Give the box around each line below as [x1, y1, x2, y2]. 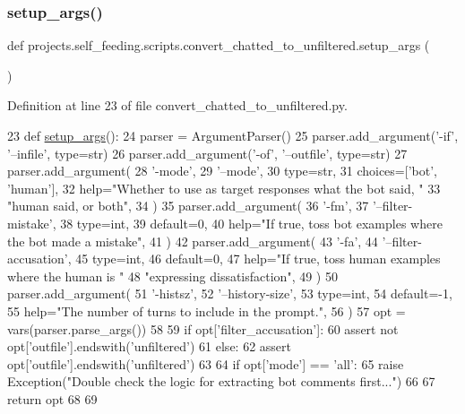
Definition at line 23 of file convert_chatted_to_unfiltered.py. [7, 96, 348, 115]
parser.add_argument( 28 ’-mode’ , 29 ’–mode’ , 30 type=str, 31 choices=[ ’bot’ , [7, 161, 437, 180]
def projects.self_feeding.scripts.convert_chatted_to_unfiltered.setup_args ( [7, 36, 430, 55]
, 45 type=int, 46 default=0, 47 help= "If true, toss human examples [67, 249, 441, 268]
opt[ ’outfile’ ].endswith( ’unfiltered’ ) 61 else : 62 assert [7, 337, 292, 356]
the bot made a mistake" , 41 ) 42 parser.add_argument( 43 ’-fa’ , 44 [7, 231, 378, 250]
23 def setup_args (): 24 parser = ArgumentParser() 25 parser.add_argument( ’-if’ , [7, 126, 459, 144]
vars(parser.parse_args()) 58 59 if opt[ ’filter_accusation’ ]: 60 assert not [7, 319, 399, 338]
